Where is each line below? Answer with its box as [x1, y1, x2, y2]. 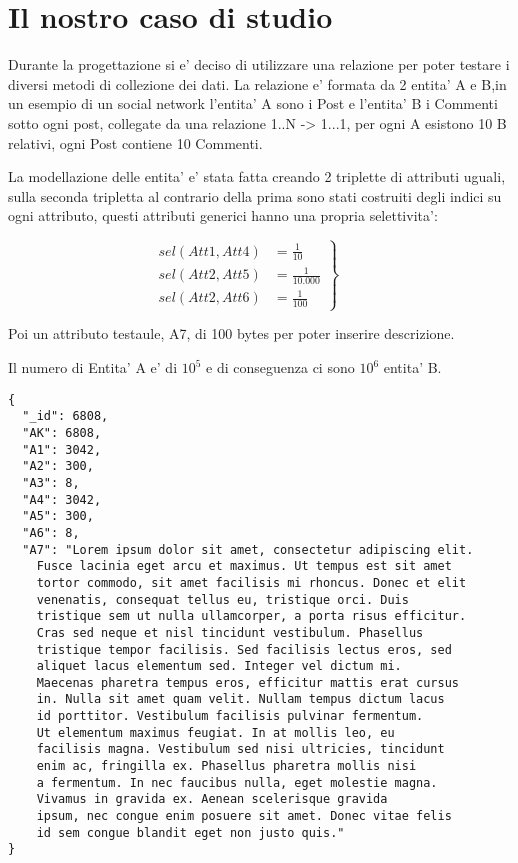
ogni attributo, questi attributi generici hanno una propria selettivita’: [8, 205, 438, 226]
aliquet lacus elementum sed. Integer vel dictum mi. [36, 659, 402, 674]
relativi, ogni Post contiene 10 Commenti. [8, 132, 263, 153]
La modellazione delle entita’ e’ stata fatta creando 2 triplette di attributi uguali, [8, 166, 506, 187]
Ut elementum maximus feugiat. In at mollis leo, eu [36, 725, 395, 740]
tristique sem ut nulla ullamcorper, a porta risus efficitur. [36, 609, 467, 624]
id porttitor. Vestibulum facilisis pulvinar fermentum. [36, 709, 424, 724]
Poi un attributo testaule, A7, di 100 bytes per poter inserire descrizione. [8, 323, 455, 344]
